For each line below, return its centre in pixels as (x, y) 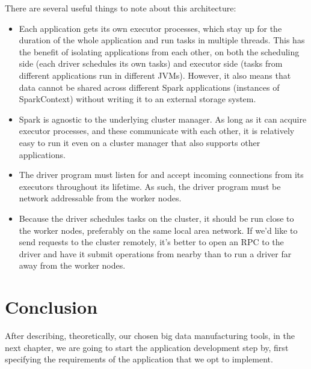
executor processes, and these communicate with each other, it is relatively (157, 131)
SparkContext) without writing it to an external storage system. (137, 99)
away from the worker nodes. (72, 265)
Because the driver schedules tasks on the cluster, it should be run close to (156, 218)
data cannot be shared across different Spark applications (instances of (149, 87)
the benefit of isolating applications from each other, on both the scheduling (159, 51)
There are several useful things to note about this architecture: (121, 8)
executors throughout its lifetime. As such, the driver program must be (150, 186)
